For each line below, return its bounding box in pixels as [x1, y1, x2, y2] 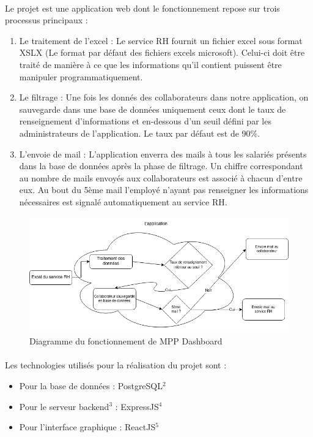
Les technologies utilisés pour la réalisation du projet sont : [5, 359, 227, 371]
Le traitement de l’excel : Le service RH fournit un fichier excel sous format [19, 34, 303, 47]
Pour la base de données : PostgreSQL [19, 379, 163, 392]
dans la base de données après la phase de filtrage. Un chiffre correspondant [19, 159, 303, 172]
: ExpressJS [115, 400, 159, 412]
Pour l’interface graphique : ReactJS [19, 420, 156, 433]
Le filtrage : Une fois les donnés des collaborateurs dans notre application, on [19, 91, 309, 104]
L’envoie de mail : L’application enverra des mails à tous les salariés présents [19, 147, 307, 160]
